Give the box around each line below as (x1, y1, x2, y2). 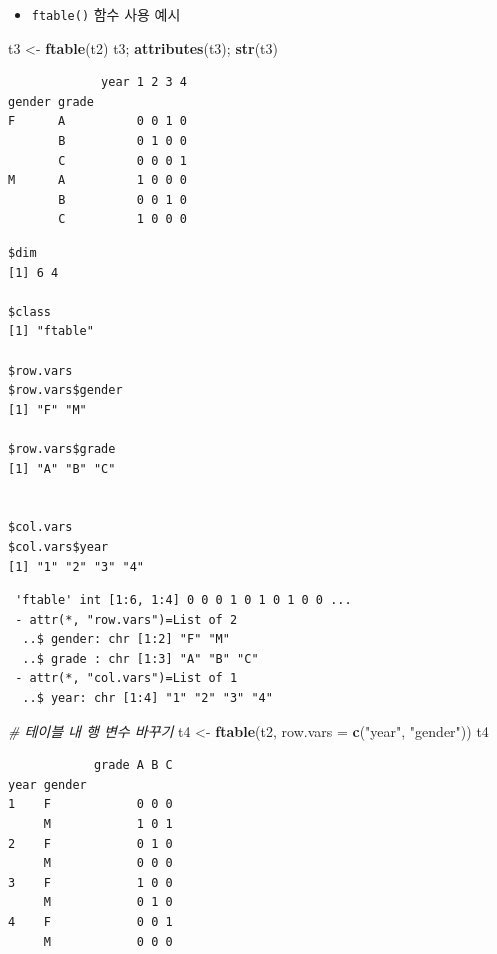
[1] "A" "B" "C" (8, 461, 116, 476)
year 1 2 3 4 (101, 75, 187, 90)
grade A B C (93, 758, 173, 773)
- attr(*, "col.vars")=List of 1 (15, 671, 238, 686)
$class (8, 304, 51, 319)
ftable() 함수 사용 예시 (31, 4, 181, 24)
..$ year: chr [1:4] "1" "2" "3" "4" (22, 691, 273, 706)
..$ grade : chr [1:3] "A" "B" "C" (22, 651, 259, 666)
